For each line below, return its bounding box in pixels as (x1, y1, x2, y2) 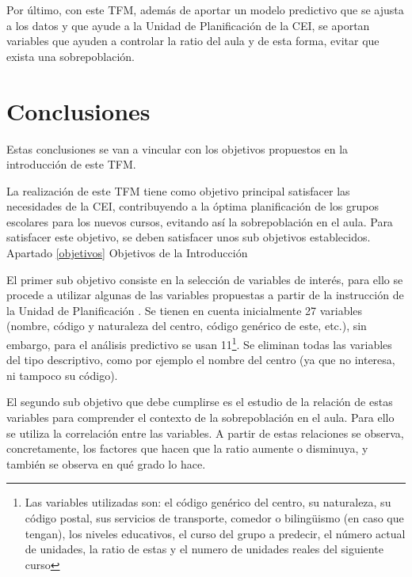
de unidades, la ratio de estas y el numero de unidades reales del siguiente (25, 541, 383, 557)
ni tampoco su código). (6, 366, 118, 383)
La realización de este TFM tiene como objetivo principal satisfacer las (6, 182, 350, 199)
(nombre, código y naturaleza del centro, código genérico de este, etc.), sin (6, 317, 367, 334)
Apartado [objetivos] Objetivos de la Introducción (6, 245, 248, 261)
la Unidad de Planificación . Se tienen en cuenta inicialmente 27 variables (6, 302, 363, 318)
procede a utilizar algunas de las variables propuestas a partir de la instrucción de (6, 287, 404, 303)
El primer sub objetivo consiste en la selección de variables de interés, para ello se (6, 271, 403, 287)
